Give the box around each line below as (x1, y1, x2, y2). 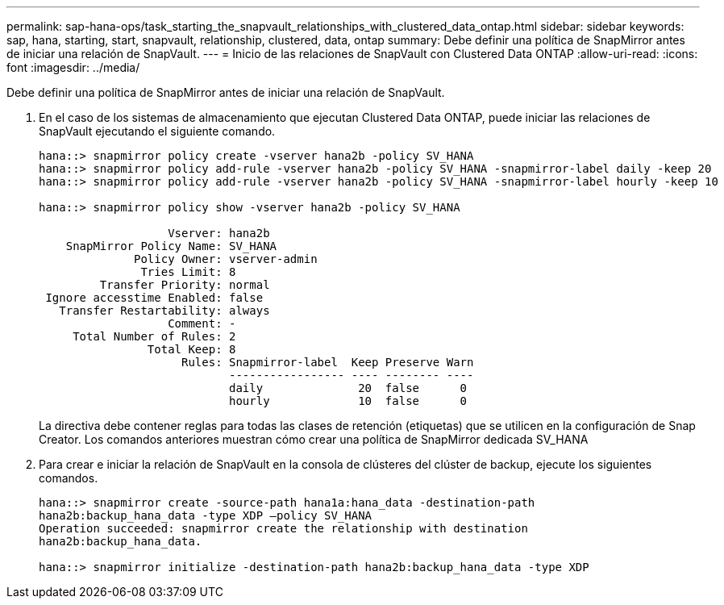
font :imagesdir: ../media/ (6, 60, 140, 74)
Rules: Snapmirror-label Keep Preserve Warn (181, 356, 474, 369)
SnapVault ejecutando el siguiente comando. (39, 124, 276, 138)
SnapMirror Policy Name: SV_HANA (65, 240, 277, 252)
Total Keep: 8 (147, 343, 236, 356)
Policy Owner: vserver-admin (134, 252, 318, 265)
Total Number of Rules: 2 (73, 330, 236, 343)
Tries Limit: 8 (140, 265, 236, 278)
